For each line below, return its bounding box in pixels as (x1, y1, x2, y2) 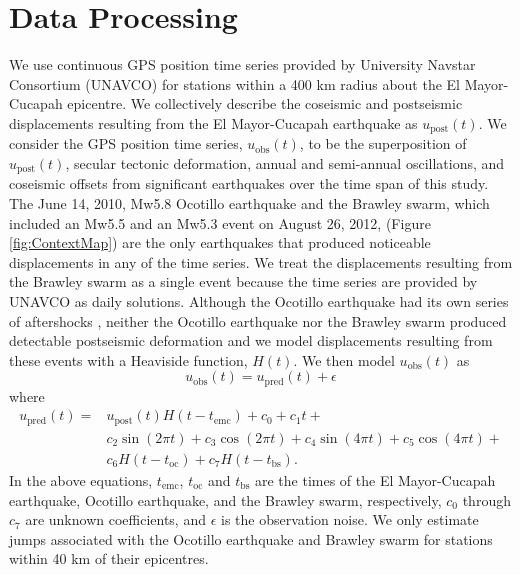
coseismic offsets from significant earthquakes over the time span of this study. (9, 173, 489, 194)
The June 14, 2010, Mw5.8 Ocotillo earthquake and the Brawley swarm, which (9, 193, 490, 213)
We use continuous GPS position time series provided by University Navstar (9, 54, 476, 75)
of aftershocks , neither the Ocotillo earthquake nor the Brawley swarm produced (9, 310, 507, 331)
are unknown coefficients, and (25, 509, 206, 530)
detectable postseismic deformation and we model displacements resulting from (9, 330, 493, 351)
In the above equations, (9, 469, 153, 490)
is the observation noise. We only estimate (220, 509, 479, 530)
